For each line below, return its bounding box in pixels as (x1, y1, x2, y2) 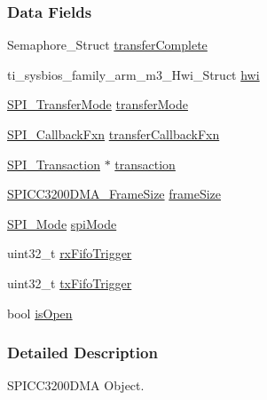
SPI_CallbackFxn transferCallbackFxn (7, 125, 220, 143)
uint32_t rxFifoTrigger (7, 244, 132, 263)
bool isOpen (7, 303, 73, 322)
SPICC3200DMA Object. (7, 376, 145, 395)
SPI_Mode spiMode (7, 214, 117, 232)
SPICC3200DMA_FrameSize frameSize (7, 184, 222, 203)
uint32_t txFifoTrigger (7, 273, 132, 292)
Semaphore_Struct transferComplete (7, 35, 208, 54)
